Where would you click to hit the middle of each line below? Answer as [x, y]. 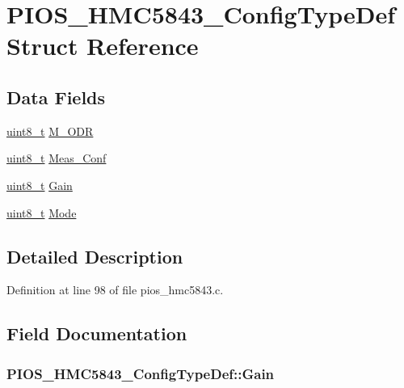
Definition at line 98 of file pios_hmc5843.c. [115, 290]
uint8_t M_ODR [50, 131]
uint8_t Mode [42, 212]
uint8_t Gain [40, 185]
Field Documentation [97, 333]
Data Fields [56, 97]
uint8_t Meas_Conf [57, 158]
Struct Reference [103, 46]
